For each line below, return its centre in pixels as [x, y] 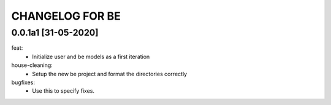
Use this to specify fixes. [63, 91]
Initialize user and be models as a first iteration [91, 56]
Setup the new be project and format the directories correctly [109, 74]
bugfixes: [23, 82]
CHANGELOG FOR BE [66, 16]
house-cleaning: [32, 65]
